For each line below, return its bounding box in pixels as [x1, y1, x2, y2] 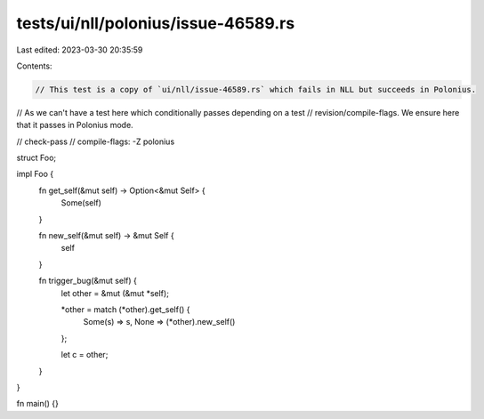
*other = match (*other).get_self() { [60, 303, 190, 315]
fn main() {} [16, 399, 60, 409]
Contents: [16, 60, 52, 71]
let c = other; [60, 350, 109, 360]
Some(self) [60, 197, 102, 208]
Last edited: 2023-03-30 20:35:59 [16, 44, 143, 55]
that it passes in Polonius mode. [16, 120, 133, 131]
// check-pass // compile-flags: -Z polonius [16, 136, 175, 147]
